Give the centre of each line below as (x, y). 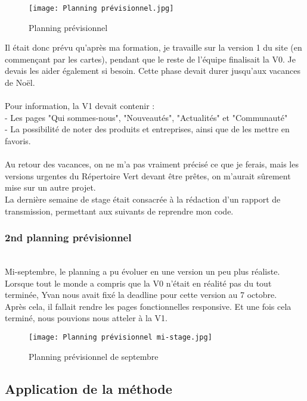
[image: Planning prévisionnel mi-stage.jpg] (120, 337)
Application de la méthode (89, 388)
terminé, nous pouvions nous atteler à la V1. (86, 318)
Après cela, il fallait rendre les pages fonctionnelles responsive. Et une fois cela (148, 306)
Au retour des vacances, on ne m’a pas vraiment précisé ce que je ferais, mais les (152, 164)
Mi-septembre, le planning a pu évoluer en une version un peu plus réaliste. (142, 271)
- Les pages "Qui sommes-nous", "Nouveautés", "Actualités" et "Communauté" (146, 117)
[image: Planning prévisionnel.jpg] (101, 8)
